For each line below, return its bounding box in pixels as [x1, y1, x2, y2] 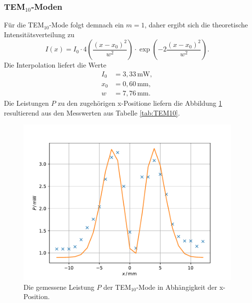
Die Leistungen [4, 98, 49, 108]
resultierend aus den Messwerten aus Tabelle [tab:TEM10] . [4, 107, 180, 117]
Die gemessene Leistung [23, 281, 94, 292]
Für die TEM [4, 20, 44, 30]
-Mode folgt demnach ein [49, 20, 124, 30]
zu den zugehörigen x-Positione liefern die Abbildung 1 [58, 98, 222, 108]
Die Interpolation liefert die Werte [4, 60, 107, 70]
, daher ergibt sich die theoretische [144, 20, 248, 30]
